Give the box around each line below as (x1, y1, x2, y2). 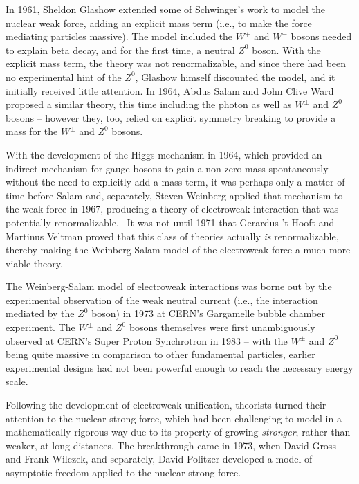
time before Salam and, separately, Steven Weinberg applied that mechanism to (6, 188, 343, 202)
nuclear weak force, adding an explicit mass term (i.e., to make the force (6, 15, 312, 30)
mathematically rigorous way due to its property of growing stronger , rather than (6, 424, 351, 439)
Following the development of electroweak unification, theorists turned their (6, 397, 326, 412)
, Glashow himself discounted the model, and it (135, 69, 335, 84)
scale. (6, 374, 28, 388)
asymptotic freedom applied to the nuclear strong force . (6, 465, 241, 479)
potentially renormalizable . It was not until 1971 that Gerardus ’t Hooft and (6, 215, 335, 229)
